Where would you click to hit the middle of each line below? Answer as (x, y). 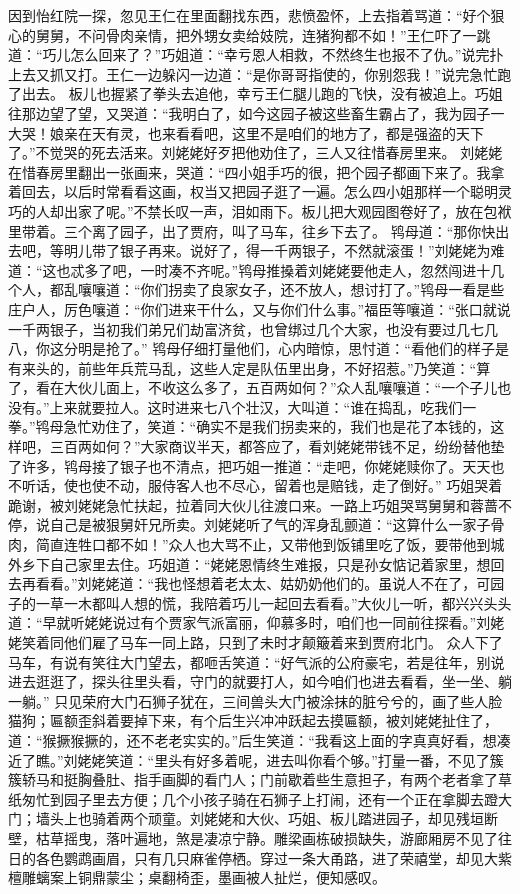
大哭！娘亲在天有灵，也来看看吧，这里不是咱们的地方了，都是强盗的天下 (246, 132)
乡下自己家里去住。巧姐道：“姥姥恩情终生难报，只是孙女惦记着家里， (249, 563)
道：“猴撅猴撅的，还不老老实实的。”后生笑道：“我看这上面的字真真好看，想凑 (259, 739)
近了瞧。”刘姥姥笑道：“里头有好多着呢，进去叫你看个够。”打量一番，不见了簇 (256, 759)
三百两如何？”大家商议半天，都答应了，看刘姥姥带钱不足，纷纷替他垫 (277, 446)
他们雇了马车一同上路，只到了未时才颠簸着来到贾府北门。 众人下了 (283, 642)
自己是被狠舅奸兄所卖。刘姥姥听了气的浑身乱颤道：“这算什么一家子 (270, 524)
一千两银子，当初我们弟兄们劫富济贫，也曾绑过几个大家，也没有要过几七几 (253, 328)
